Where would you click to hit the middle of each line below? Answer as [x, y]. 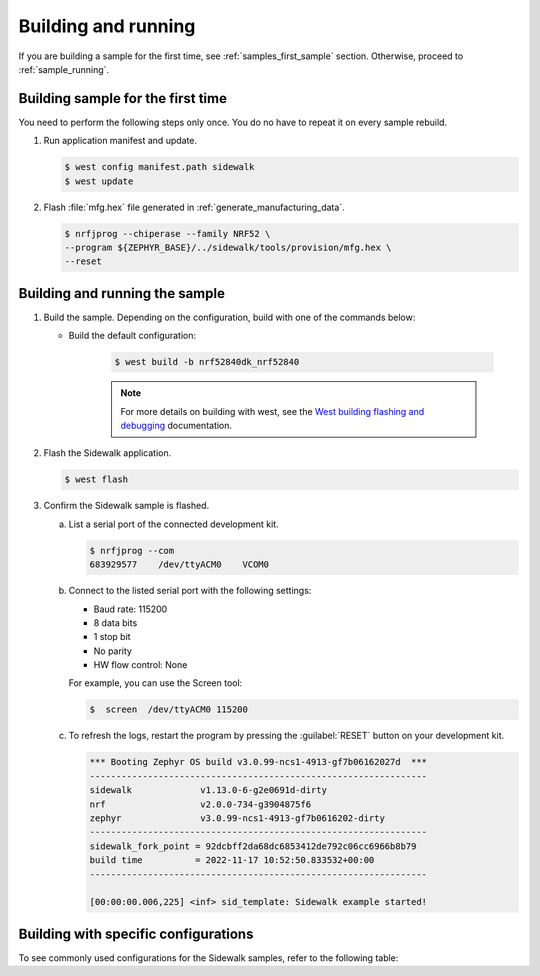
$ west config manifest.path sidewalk [159, 167]
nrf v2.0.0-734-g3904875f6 [200, 804]
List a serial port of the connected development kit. [173, 524]
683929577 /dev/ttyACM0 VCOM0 [179, 564]
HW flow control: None [140, 665]
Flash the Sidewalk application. [107, 453]
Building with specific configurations [136, 933]
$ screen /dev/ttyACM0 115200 [169, 709]
